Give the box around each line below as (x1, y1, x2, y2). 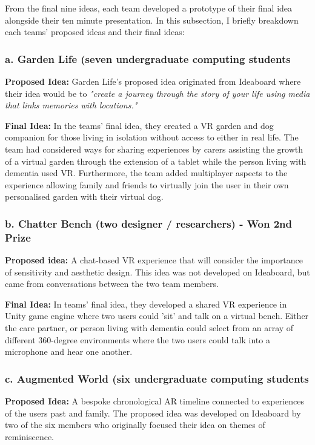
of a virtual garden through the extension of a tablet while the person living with (5, 154, 307, 167)
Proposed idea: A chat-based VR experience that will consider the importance (5, 254, 303, 266)
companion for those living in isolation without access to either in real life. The (5, 131, 299, 143)
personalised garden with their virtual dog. (5, 190, 164, 203)
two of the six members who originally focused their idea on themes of (5, 418, 265, 431)
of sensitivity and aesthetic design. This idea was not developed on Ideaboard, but (5, 265, 310, 278)
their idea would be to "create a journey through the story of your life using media (5, 87, 310, 99)
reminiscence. (5, 430, 54, 443)
